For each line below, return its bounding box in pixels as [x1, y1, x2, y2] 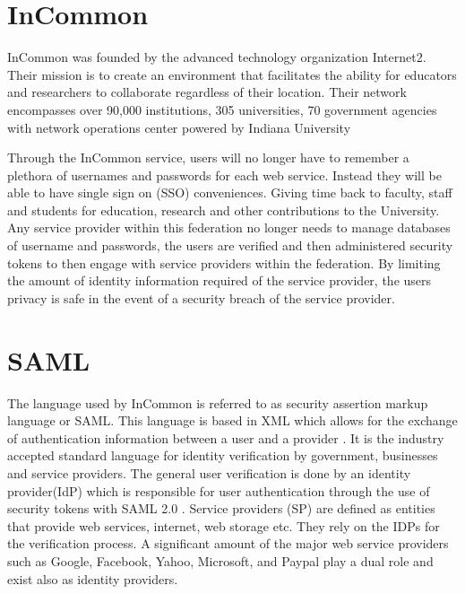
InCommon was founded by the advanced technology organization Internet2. [7, 48, 426, 66]
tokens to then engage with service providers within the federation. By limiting [7, 253, 441, 272]
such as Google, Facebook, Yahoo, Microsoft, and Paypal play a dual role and [7, 551, 434, 570]
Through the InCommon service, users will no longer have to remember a [7, 148, 409, 167]
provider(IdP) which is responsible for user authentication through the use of [7, 481, 430, 500]
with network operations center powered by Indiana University [7, 118, 351, 136]
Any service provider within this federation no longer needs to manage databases [7, 218, 451, 237]
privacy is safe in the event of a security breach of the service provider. [7, 288, 395, 307]
